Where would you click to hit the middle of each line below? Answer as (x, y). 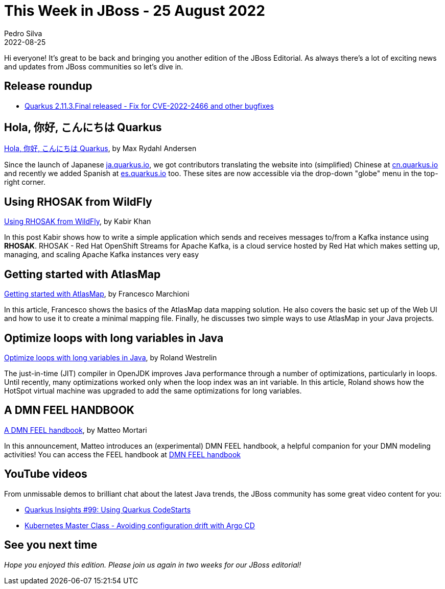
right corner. (25, 182)
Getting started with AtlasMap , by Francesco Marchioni (97, 294)
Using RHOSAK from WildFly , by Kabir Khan (78, 222)
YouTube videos (46, 474)
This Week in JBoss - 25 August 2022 (135, 11)
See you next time (51, 545)
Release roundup (48, 86)
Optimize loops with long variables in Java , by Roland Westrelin (111, 357)
